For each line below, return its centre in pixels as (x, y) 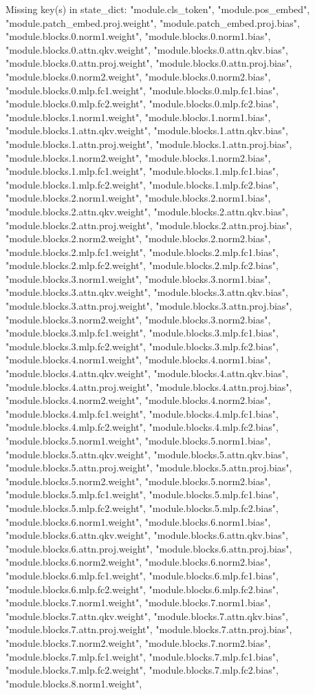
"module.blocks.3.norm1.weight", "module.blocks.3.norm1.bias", (138, 278)
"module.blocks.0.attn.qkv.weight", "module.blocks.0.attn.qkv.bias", (147, 49)
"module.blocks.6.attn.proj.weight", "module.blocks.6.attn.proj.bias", (149, 548)
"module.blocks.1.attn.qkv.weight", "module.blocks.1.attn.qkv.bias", (147, 130)
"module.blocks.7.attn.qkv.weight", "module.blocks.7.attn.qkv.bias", (147, 616)
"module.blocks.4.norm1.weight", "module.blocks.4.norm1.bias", (138, 360)
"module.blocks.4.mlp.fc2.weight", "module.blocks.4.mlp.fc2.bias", (142, 427)
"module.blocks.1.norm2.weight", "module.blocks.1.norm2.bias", (138, 157)
